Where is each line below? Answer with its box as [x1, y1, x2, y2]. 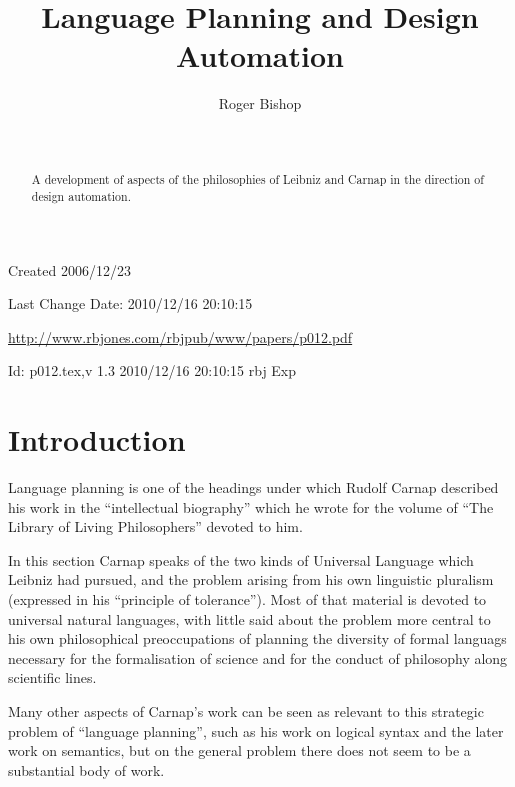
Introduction [8, 419, 186, 460]
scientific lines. [8, 667, 97, 688]
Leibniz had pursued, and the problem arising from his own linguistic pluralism [8, 569, 494, 590]
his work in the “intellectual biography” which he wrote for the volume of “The [8, 496, 494, 517]
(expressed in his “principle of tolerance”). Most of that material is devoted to [8, 589, 487, 610]
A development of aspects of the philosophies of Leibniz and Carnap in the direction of [31, 171, 484, 188]
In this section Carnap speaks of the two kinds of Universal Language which [8, 549, 474, 570]
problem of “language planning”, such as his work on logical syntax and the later [8, 720, 504, 741]
